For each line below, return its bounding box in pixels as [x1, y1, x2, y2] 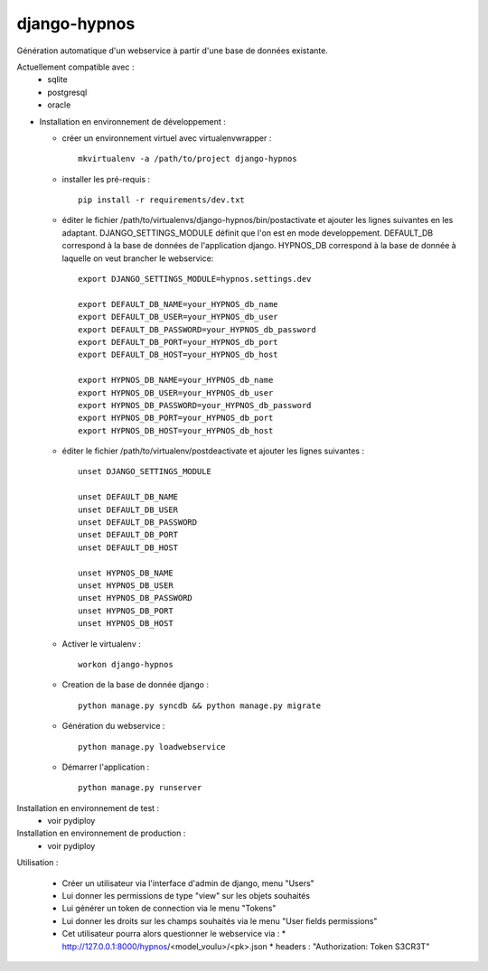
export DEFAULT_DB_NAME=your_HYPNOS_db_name [78, 299, 279, 309]
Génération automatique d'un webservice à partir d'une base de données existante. [16, 45, 329, 56]
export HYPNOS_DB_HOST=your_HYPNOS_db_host [78, 425, 274, 435]
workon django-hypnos [78, 659, 174, 669]
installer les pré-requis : [61, 173, 151, 184]
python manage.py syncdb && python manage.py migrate [78, 700, 321, 711]
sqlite [47, 74, 68, 85]
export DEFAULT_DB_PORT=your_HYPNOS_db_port [78, 337, 279, 347]
